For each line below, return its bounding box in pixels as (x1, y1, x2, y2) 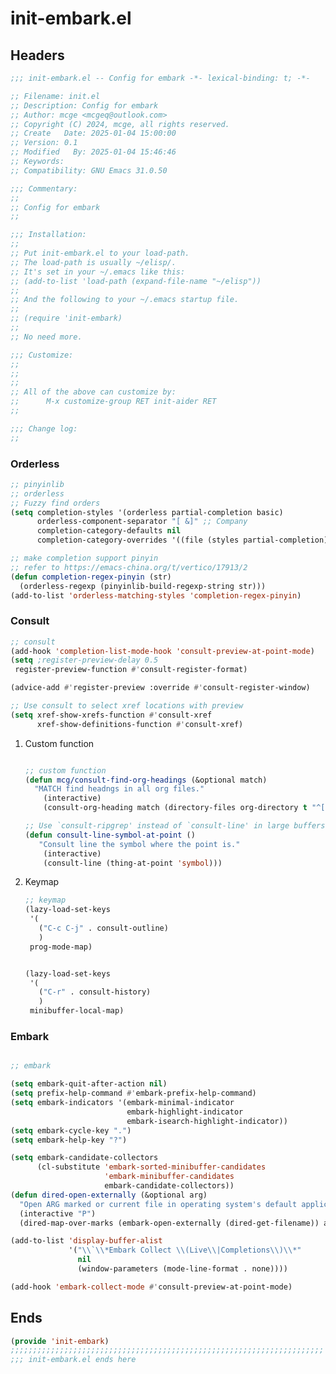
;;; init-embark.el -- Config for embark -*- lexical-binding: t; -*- (10, 73, 311, 83)
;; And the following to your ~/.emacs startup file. (10, 295, 240, 305)
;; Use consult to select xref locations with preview (10, 701, 244, 711)
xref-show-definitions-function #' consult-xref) (36, 719, 244, 729)
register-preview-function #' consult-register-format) (14, 665, 248, 675)
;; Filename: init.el (10, 91, 101, 101)
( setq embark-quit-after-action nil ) (10, 1079, 168, 1089)
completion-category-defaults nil (36, 526, 182, 536)
